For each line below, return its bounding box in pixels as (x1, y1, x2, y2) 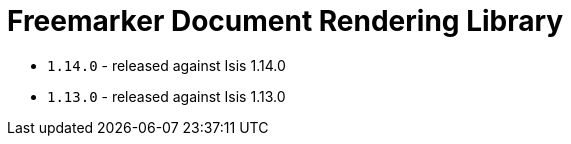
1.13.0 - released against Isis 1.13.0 (47, 87, 286, 105)
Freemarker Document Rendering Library (7, 4, 564, 38)
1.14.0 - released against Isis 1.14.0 (47, 56, 286, 74)
